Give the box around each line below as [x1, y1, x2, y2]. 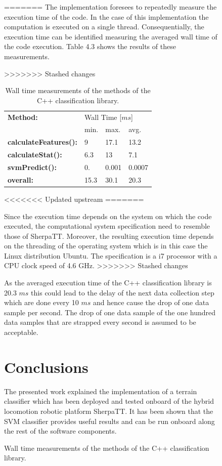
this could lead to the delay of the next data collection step [31, 287, 214, 298]
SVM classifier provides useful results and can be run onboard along [4, 415, 215, 426]
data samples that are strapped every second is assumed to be [4, 317, 196, 327]
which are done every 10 [4, 297, 79, 308]
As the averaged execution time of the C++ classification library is [4, 277, 212, 288]
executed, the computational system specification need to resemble [4, 221, 210, 231]
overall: [8, 174, 33, 185]
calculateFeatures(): [8, 137, 78, 147]
